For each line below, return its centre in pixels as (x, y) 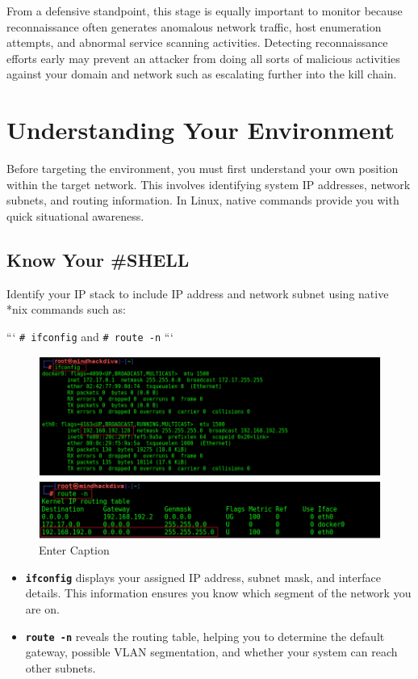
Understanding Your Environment (201, 130)
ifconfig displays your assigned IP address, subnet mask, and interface (203, 577)
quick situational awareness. (75, 215)
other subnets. (61, 667)
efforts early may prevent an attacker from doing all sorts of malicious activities (203, 58)
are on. (42, 609)
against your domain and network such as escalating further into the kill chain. (202, 74)
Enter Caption (74, 550)
